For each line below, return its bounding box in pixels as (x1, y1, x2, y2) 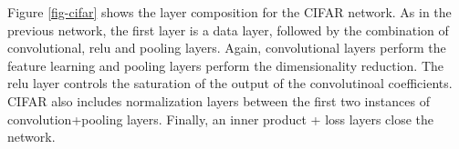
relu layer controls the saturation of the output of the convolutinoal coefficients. (7, 74, 453, 93)
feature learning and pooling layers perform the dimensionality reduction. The (7, 55, 444, 74)
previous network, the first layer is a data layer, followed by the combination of (7, 20, 449, 39)
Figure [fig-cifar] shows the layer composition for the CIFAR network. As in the (7, 3, 452, 21)
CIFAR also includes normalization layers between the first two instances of (7, 91, 430, 110)
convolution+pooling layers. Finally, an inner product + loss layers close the (7, 109, 434, 128)
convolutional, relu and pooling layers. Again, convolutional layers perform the (7, 38, 446, 57)
